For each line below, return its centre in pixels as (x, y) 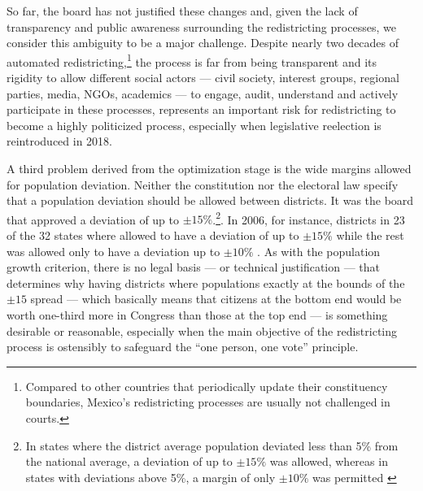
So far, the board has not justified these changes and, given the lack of (182, 11)
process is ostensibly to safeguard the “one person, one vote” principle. (183, 347)
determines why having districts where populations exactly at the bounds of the (206, 282)
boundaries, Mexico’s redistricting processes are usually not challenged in (208, 402)
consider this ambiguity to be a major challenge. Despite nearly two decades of (203, 43)
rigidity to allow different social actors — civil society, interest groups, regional (203, 78)
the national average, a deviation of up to (129, 461)
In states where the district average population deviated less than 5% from (212, 445)
